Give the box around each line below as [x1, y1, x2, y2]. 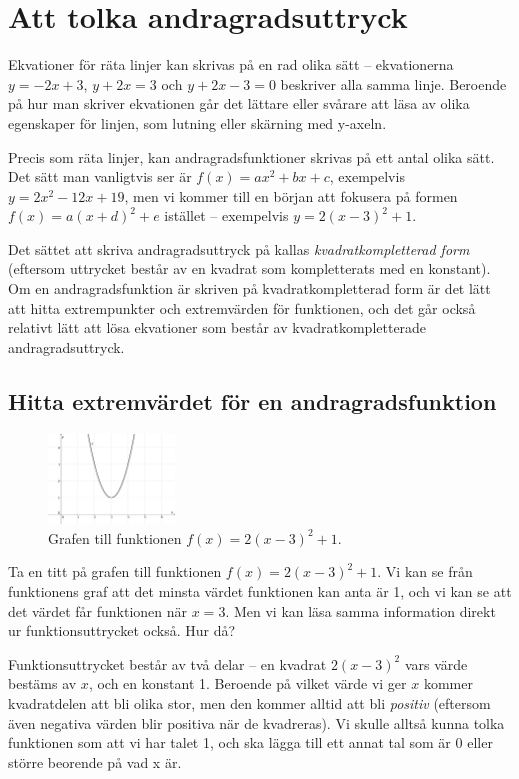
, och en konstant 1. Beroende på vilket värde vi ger [88, 673, 407, 694]
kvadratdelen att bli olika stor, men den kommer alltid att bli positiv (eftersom [8, 693, 491, 714]
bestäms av [8, 673, 77, 694]
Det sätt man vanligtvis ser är [8, 166, 192, 187]
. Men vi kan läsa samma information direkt [225, 600, 496, 621]
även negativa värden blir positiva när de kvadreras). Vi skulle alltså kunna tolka [8, 712, 505, 733]
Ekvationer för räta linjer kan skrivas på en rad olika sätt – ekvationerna [8, 54, 454, 75]
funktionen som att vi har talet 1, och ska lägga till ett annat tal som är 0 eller [8, 732, 493, 753]
